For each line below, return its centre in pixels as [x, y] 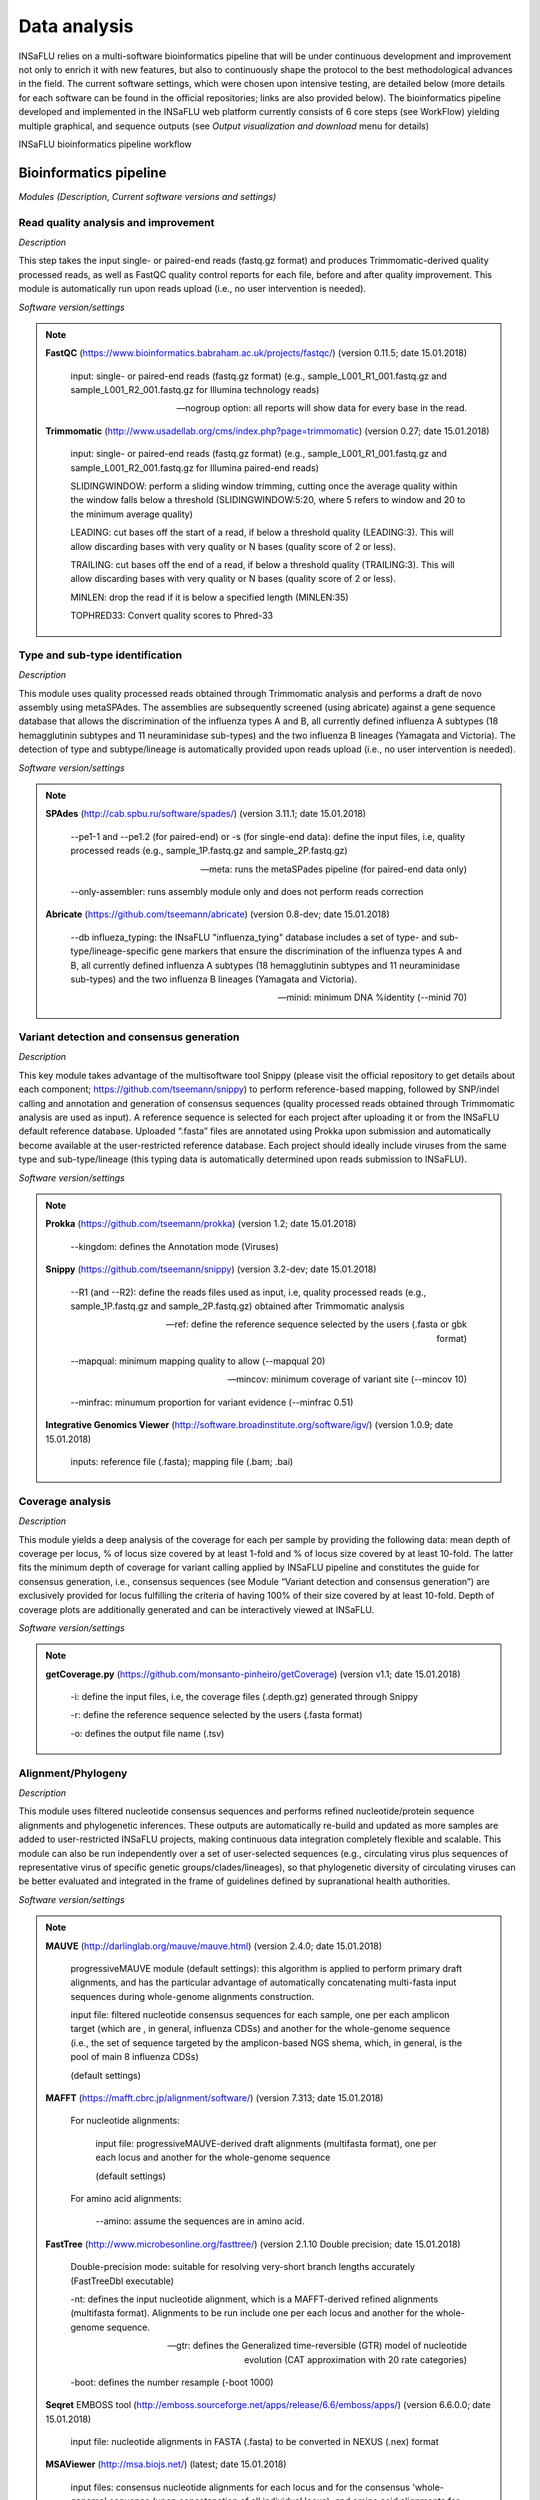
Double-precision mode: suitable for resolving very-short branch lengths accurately [242, 2267]
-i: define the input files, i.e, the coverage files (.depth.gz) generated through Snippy [244, 1697]
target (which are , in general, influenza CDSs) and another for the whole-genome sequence [260, 2029]
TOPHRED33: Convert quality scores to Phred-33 [172, 616]
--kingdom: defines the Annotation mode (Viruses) [174, 1246]
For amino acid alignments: [126, 2198]
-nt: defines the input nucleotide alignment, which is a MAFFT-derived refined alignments [254, 2299]
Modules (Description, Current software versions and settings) [147, 196]
